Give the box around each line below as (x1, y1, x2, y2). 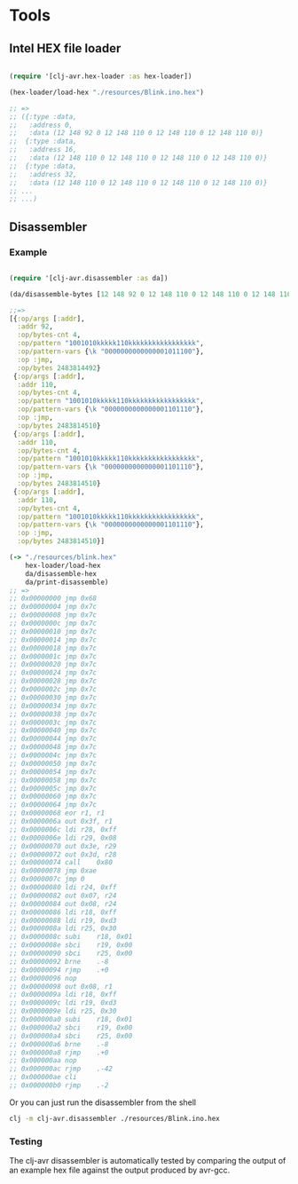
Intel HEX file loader (9, 41, 122, 56)
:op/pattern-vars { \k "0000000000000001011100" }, (17, 347, 204, 356)
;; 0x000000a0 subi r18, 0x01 (9, 1015, 133, 1024)
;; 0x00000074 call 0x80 (9, 858, 114, 867)
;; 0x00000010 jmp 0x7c (9, 627, 98, 635)
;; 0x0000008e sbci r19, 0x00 (9, 941, 133, 950)
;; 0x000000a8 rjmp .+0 (9, 1048, 109, 1057)
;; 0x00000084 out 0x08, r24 (9, 899, 117, 908)
